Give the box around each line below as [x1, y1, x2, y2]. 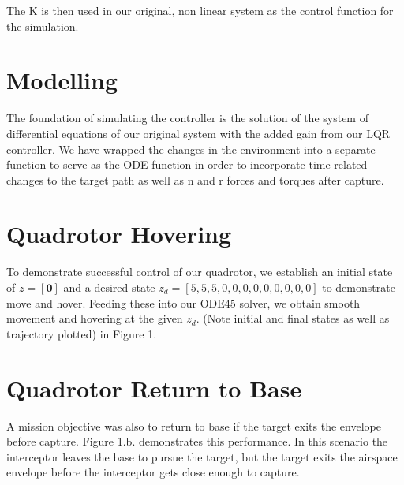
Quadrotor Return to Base [6, 371, 302, 404]
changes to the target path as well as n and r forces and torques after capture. [6, 171, 384, 188]
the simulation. [6, 17, 79, 34]
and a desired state [63, 279, 155, 295]
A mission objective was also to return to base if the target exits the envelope [6, 417, 381, 434]
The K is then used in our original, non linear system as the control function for [6, 2, 394, 18]
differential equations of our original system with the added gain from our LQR [6, 125, 391, 141]
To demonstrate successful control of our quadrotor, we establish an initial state [6, 263, 393, 280]
